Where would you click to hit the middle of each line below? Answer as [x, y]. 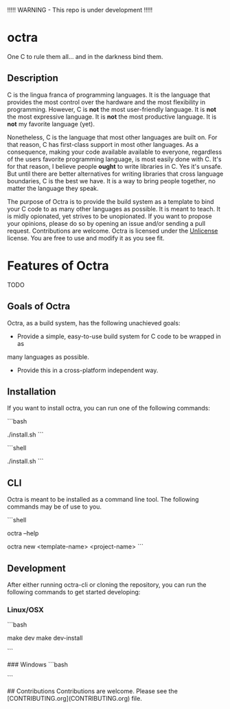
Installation [32, 392]
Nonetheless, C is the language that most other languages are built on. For [112, 137]
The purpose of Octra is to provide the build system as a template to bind [111, 201]
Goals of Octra [39, 306]
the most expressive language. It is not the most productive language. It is [112, 117]
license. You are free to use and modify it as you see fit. [86, 238]
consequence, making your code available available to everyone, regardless [115, 152]
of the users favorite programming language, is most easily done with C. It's [114, 159]
